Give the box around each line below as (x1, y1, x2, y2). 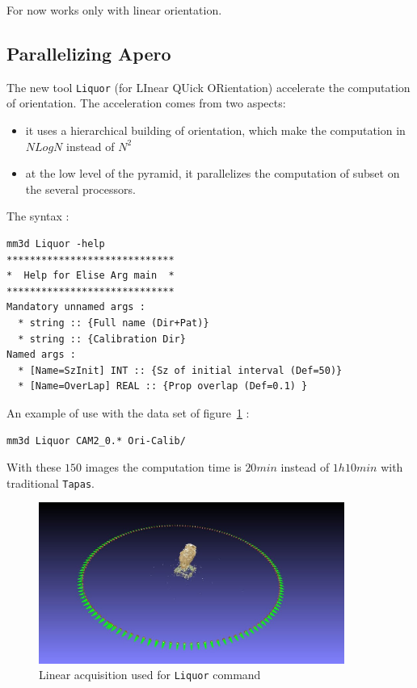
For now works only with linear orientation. (6, 2, 222, 18)
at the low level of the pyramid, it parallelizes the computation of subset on (25, 165, 400, 182)
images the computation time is (85, 459, 242, 476)
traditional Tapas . (6, 474, 95, 491)
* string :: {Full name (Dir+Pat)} (18, 317, 209, 329)
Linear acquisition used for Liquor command (39, 666, 261, 683)
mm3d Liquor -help (6, 238, 105, 250)
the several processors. (25, 180, 136, 197)
